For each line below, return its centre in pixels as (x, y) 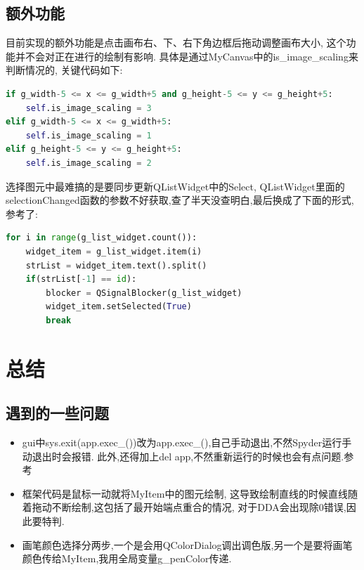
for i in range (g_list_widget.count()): (102, 238)
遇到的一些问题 (57, 413)
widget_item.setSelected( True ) (119, 307)
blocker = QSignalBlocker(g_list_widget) (144, 293)
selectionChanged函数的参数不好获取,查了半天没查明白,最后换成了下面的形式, (180, 200)
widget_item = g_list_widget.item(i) (114, 251)
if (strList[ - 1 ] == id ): (81, 279)
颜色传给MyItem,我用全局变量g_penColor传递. (127, 558)
